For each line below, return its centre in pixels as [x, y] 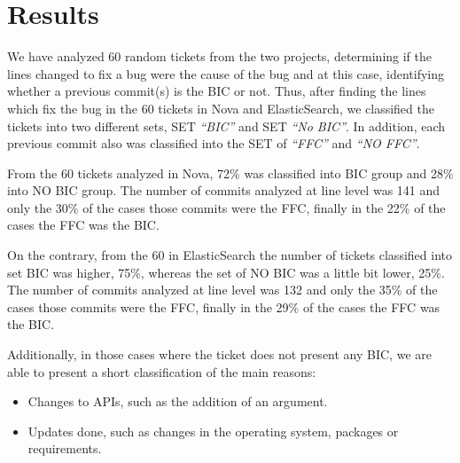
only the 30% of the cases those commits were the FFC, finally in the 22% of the [226, 207]
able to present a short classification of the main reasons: [162, 371]
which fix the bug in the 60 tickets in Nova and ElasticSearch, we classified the [221, 108]
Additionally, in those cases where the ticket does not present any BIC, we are [219, 354]
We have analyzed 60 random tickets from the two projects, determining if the [220, 56]
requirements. [65, 448]
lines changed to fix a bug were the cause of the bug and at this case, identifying [226, 73]
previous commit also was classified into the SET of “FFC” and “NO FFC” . [214, 143]
